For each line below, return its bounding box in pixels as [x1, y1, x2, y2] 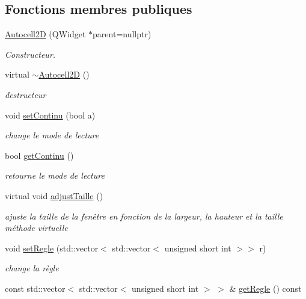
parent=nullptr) [93, 28, 151, 40]
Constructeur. [5, 48, 56, 60]
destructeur [5, 88, 46, 100]
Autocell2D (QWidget [5, 28, 86, 40]
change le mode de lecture [5, 129, 99, 141]
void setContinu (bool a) [5, 108, 96, 121]
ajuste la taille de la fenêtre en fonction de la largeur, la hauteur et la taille [5, 209, 283, 222]
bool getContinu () [5, 149, 74, 161]
